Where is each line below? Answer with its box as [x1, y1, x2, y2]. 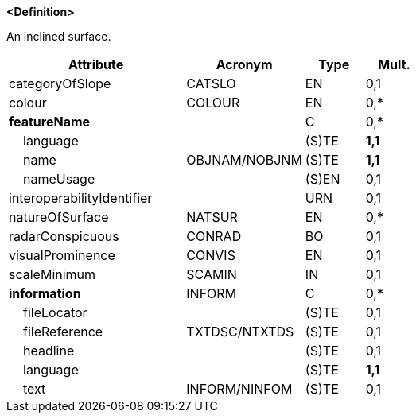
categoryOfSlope [9, 76, 111, 91]
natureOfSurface [9, 209, 109, 225]
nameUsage [23, 171, 95, 187]
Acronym [216, 56, 273, 72]
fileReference [23, 324, 103, 339]
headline [23, 343, 75, 359]
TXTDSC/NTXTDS [186, 324, 294, 339]
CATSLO [186, 76, 236, 91]
